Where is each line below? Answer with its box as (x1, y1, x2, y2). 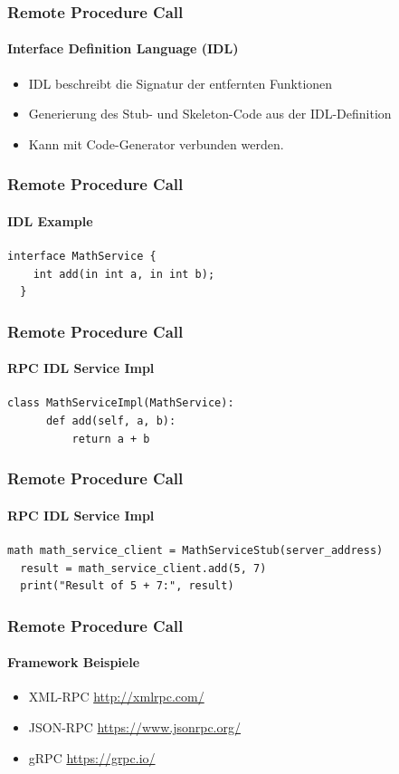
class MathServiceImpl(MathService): (7, 397, 234, 410)
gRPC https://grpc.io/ (28, 748, 156, 767)
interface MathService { (7, 250, 157, 263)
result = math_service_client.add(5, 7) (20, 561, 267, 575)
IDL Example (7, 211, 93, 230)
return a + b (71, 432, 150, 445)
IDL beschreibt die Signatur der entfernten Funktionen (28, 73, 333, 92)
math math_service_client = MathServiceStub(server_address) (7, 543, 384, 557)
